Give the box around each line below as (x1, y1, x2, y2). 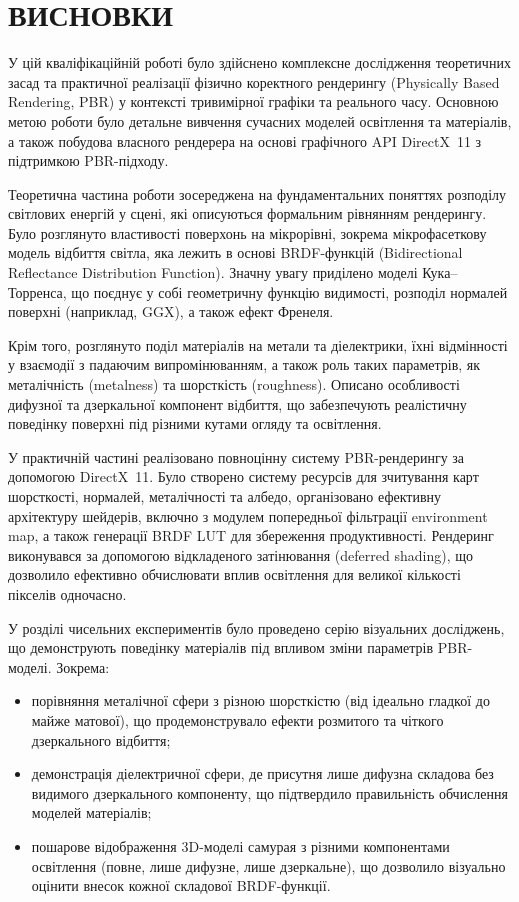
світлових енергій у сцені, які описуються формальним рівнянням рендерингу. (8, 203, 487, 224)
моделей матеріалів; (31, 802, 152, 823)
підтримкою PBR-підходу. (8, 150, 169, 171)
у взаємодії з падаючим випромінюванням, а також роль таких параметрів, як (8, 354, 481, 375)
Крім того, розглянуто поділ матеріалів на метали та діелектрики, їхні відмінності (8, 334, 508, 355)
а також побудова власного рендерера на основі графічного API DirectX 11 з (8, 130, 482, 151)
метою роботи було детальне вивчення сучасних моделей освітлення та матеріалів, (8, 110, 512, 131)
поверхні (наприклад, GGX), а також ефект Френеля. (8, 301, 334, 322)
